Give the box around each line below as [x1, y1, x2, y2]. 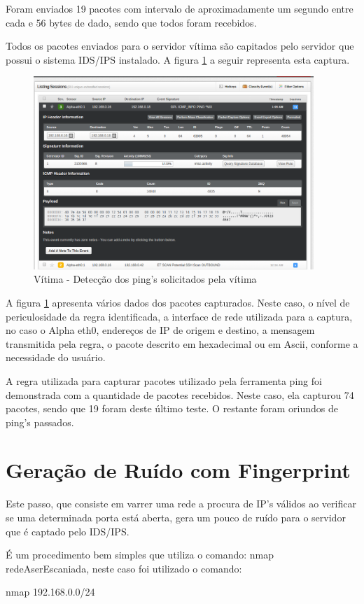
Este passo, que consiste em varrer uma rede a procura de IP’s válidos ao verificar [6, 496, 356, 511]
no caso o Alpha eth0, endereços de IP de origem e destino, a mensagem [6, 323, 315, 337]
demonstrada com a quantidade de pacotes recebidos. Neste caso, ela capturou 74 [6, 387, 354, 402]
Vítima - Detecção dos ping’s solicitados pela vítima [34, 272, 257, 286]
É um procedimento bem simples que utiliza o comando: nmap [6, 547, 274, 562]
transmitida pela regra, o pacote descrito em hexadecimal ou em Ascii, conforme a [6, 336, 358, 351]
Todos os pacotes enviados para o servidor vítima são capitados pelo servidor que [6, 38, 354, 53]
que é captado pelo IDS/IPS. [6, 524, 129, 538]
